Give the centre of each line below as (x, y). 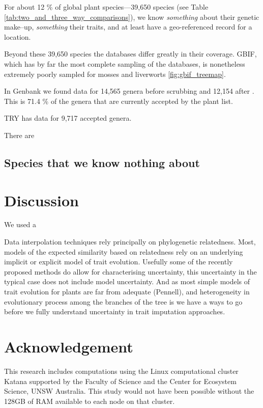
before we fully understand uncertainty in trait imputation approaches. (115, 311)
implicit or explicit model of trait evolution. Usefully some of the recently (119, 262)
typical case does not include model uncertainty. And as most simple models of (127, 281)
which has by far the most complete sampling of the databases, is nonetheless (125, 63)
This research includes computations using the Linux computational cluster (121, 371)
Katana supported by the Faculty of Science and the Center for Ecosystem (120, 381)
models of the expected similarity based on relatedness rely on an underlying (124, 251)
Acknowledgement (69, 346)
